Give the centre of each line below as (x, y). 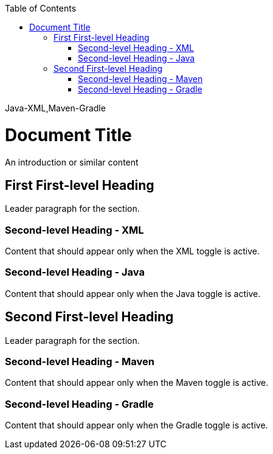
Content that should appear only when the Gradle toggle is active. (136, 425)
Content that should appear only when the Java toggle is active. (133, 293)
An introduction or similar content (72, 162)
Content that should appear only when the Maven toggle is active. (137, 383)
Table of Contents (41, 8)
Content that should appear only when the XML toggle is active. (133, 251)
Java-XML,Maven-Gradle (55, 108)
